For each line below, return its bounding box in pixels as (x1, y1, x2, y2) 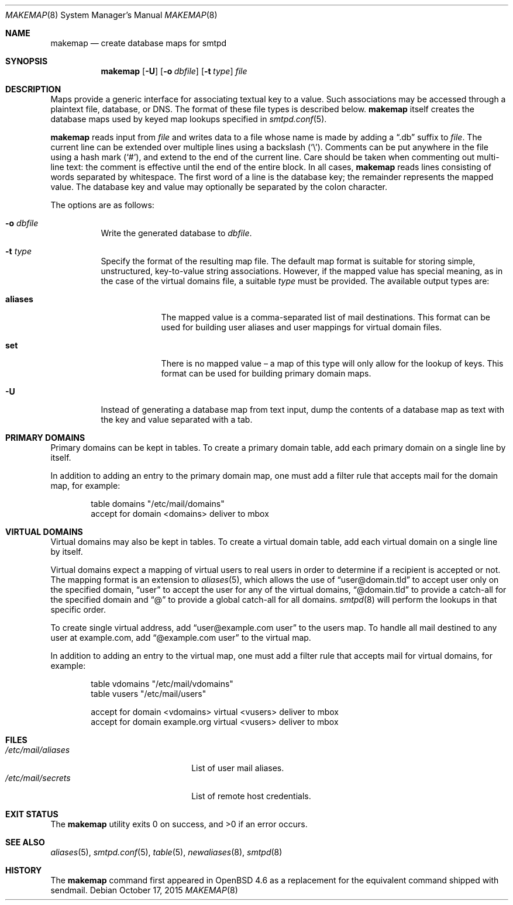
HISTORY (5, 865, 42, 875)
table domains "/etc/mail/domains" (91, 499, 225, 509)
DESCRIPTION (5, 84, 61, 94)
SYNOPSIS (5, 56, 48, 66)
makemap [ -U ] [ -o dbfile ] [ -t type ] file (101, 66, 247, 76)
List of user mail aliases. (191, 763, 284, 773)
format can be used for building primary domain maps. (161, 368, 371, 378)
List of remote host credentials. (191, 791, 311, 801)
